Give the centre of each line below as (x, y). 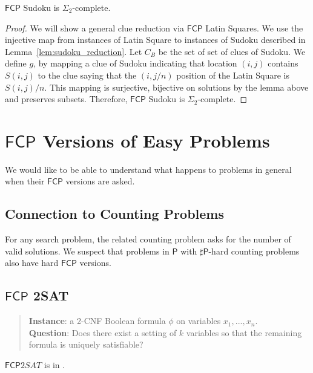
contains (283, 63)
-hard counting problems (254, 251)
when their (25, 181)
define (16, 63)
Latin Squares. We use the (254, 28)
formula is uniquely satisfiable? (86, 344)
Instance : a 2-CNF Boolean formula (97, 321)
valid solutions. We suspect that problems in (87, 251)
